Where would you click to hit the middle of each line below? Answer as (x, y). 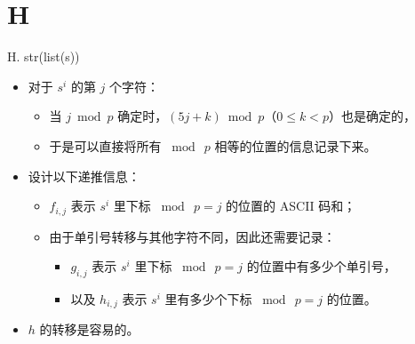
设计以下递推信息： (84, 176)
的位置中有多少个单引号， (321, 266)
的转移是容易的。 (89, 329)
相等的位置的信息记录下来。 (295, 145)
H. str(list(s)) (44, 56)
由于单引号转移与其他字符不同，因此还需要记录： (192, 236)
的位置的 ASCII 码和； (291, 206)
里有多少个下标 (208, 298)
